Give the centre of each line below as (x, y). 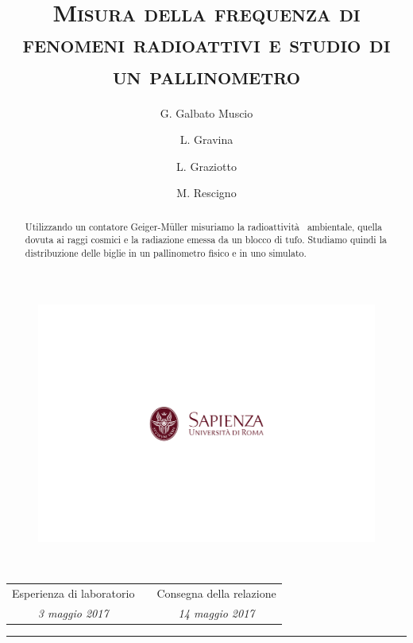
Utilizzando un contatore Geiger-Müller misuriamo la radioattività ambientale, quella (204, 226)
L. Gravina (206, 139)
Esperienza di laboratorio (73, 593)
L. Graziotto (206, 166)
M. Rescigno (206, 193)
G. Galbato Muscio (206, 112)
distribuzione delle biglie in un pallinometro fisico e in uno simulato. (166, 252)
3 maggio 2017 (73, 612)
